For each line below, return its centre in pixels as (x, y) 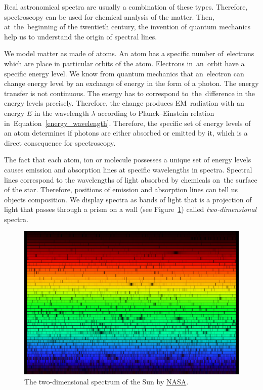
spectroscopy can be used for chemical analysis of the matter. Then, (109, 16)
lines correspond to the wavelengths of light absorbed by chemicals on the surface (131, 179)
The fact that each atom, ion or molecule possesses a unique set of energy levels (128, 160)
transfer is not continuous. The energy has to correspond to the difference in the (130, 93)
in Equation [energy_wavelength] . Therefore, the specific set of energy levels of (127, 123)
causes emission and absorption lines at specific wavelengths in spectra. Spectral (128, 169)
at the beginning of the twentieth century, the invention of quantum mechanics (127, 27)
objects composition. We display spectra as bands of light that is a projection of (128, 199)
